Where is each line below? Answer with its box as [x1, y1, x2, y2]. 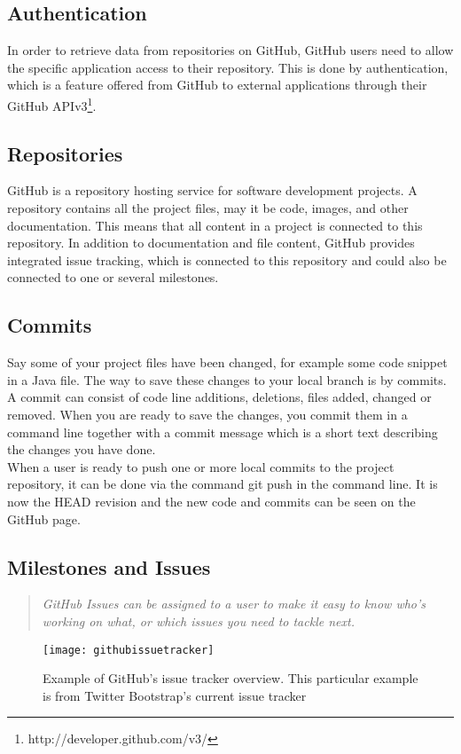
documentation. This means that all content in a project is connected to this [7, 216, 423, 234]
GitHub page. [7, 509, 81, 528]
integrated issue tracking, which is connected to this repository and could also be [7, 250, 447, 269]
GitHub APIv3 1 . [7, 93, 97, 114]
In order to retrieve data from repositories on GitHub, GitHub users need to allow [7, 41, 454, 59]
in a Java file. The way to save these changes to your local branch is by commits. [7, 370, 447, 389]
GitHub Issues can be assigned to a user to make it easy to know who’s [42, 594, 426, 613]
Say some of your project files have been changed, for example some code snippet [7, 353, 448, 372]
